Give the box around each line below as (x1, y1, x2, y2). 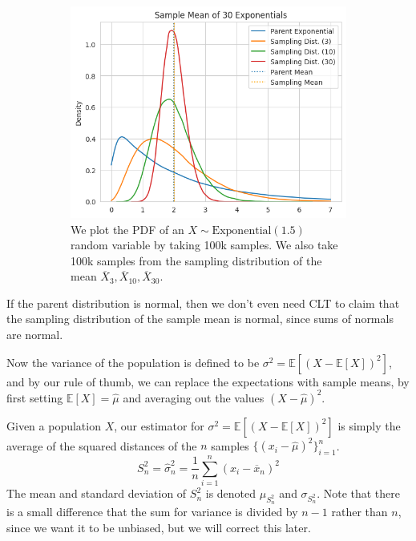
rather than (331, 503, 388, 520)
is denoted (205, 485, 256, 502)
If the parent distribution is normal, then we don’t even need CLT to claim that (6, 294, 400, 311)
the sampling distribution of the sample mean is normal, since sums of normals (6, 310, 394, 327)
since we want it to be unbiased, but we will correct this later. (6, 519, 311, 535)
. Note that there (317, 485, 401, 502)
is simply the (337, 417, 401, 434)
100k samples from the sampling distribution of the (71, 252, 322, 268)
